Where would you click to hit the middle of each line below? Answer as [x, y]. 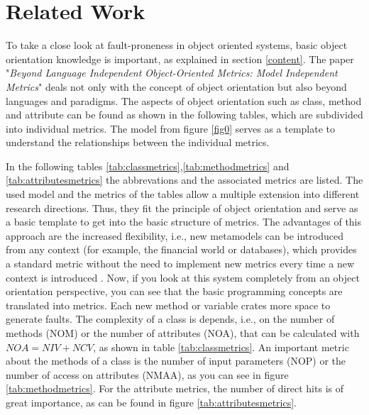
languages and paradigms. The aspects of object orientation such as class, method [184, 100]
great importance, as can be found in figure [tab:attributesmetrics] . [151, 402]
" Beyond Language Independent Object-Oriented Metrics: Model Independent [172, 73]
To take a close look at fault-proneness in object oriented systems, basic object [177, 45]
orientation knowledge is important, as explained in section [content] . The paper [180, 59]
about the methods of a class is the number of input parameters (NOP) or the [176, 361]
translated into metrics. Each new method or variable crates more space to [168, 305]
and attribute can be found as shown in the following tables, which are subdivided [184, 115]
